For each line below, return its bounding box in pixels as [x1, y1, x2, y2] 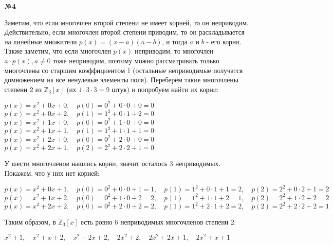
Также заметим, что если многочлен [4, 46, 111, 56]
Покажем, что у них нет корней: [4, 168, 100, 178]
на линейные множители [4, 36, 77, 46]
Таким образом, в [4, 217, 56, 227]
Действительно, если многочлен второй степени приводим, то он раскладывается [4, 27, 245, 37]
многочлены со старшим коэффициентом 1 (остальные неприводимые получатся [4, 65, 243, 75]
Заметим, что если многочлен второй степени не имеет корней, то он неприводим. [4, 17, 249, 27]
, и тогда [162, 36, 187, 46]
